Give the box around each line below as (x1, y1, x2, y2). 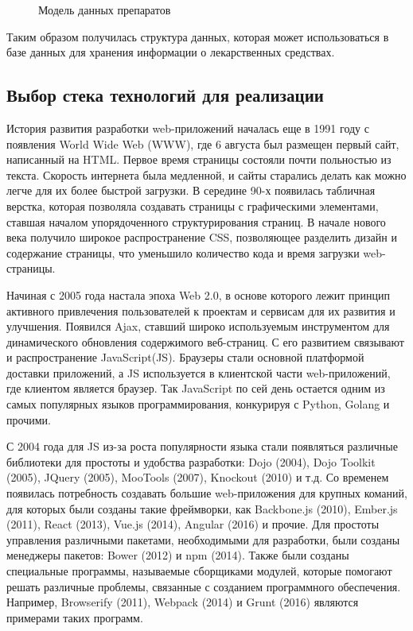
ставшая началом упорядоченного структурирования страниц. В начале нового (6, 213, 386, 230)
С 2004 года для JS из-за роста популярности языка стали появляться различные (6, 438, 398, 455)
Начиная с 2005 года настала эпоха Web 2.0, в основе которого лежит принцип (6, 286, 390, 303)
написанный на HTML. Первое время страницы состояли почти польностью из (6, 151, 392, 168)
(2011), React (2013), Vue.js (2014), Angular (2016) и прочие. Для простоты (6, 516, 380, 532)
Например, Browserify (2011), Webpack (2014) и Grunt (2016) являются (6, 594, 359, 610)
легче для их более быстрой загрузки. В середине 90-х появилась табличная (6, 182, 376, 199)
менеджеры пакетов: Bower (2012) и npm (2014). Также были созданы (6, 547, 349, 563)
